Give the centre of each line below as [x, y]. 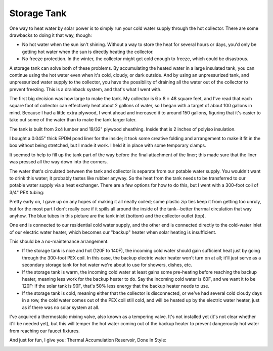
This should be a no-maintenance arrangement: [59, 242]
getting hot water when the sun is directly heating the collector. [88, 52]
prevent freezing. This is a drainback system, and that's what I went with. [85, 89]
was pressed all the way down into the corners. [59, 162]
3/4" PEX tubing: [27, 192]
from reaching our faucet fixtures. [45, 331]
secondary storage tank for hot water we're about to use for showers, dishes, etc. [107, 265]
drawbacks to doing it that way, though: [51, 35]
